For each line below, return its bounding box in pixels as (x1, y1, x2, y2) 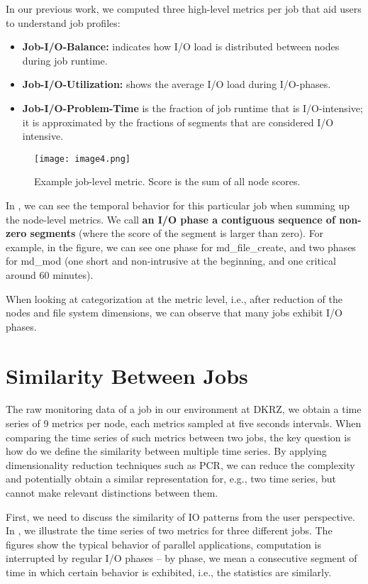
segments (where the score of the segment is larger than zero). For (30, 226, 324, 241)
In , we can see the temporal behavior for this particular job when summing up (6, 198, 350, 212)
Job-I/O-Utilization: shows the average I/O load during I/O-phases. (22, 77, 331, 92)
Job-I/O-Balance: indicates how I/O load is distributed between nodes (22, 39, 340, 54)
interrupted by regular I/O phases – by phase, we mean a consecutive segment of (6, 551, 357, 566)
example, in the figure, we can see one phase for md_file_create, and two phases (6, 239, 356, 254)
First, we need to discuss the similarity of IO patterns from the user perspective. (6, 509, 355, 524)
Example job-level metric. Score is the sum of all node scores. (34, 174, 301, 189)
